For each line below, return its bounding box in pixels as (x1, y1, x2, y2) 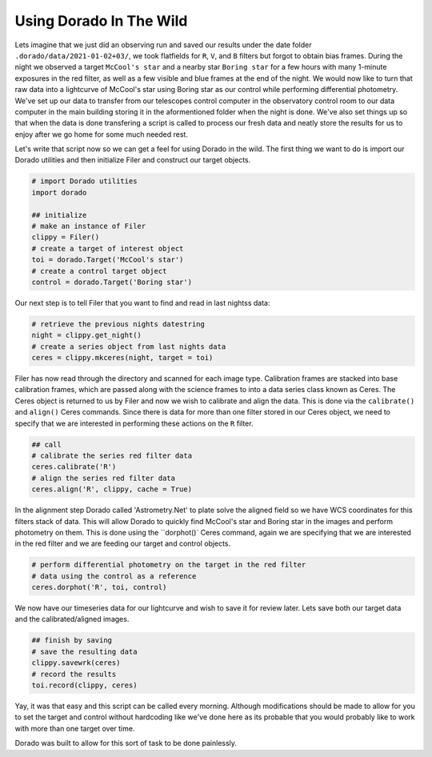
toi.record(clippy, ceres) (31, 681, 138, 690)
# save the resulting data (31, 647, 138, 656)
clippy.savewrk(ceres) (31, 659, 121, 667)
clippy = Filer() (31, 233, 100, 242)
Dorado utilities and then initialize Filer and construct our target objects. (14, 155, 251, 165)
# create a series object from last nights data (31, 342, 226, 351)
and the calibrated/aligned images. (14, 615, 130, 624)
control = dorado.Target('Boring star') (31, 277, 192, 286)
